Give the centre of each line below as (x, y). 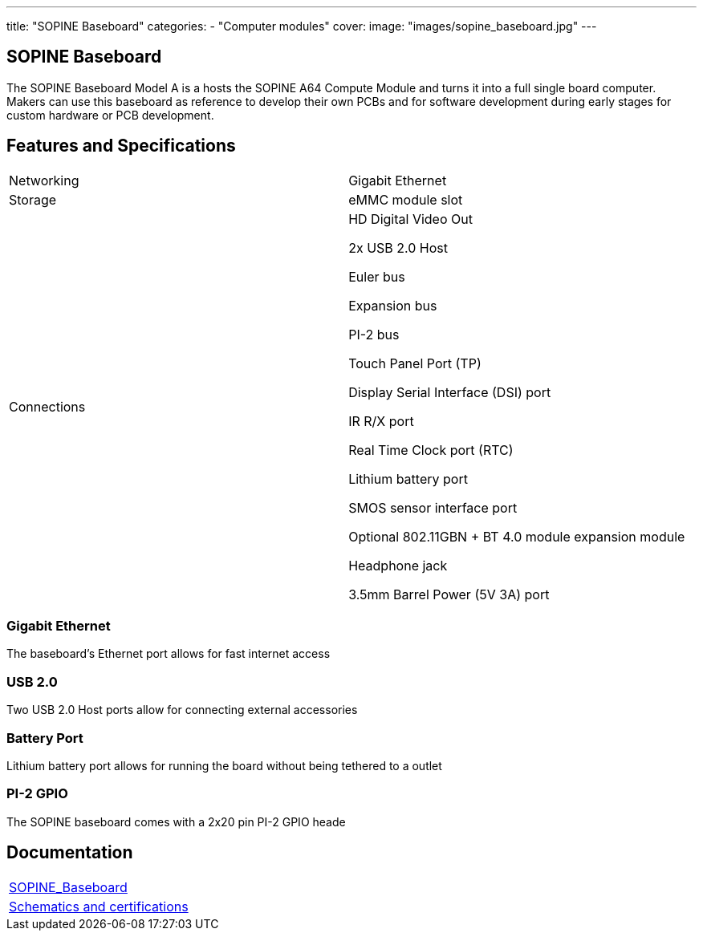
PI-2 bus (374, 334)
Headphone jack (398, 565)
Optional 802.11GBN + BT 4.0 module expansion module (517, 536)
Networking (44, 180)
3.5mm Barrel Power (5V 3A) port (449, 594)
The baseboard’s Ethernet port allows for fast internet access (169, 654)
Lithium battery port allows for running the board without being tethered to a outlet (224, 765)
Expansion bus (393, 305)
